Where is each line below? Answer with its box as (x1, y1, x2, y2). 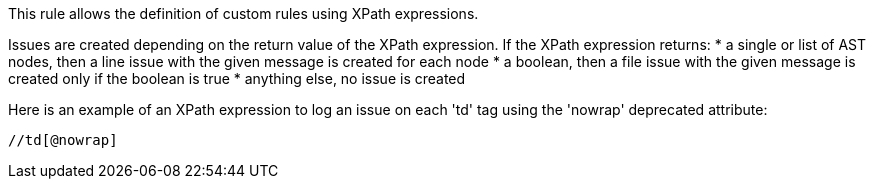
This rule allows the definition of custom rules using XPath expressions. (8, 5, 479, 22)
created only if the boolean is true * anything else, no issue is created (8, 70, 466, 87)
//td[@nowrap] (8, 132, 118, 148)
